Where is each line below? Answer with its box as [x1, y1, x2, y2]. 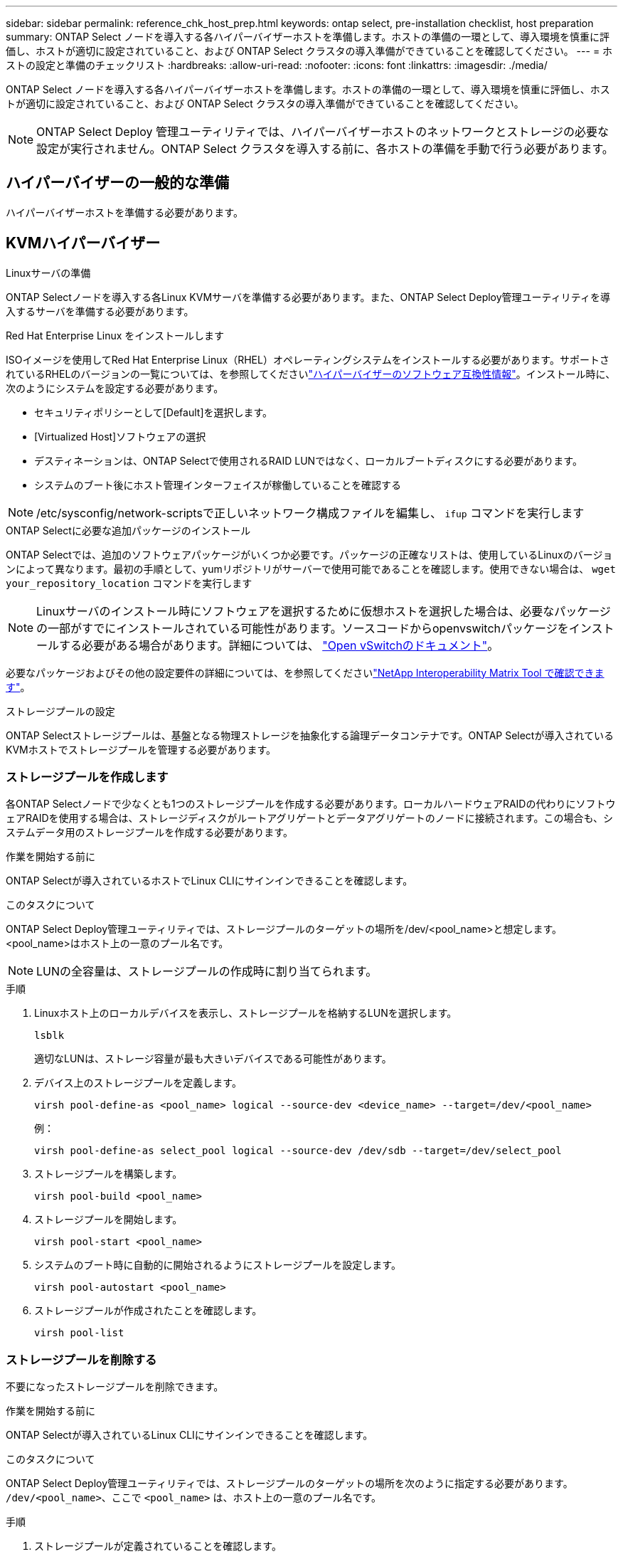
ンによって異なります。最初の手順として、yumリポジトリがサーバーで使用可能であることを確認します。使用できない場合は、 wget [6, 562, 616, 575]
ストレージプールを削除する [6, 1352, 157, 1367]
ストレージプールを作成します [6, 770, 169, 785]
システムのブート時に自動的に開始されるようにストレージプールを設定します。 [34, 1259, 401, 1272]
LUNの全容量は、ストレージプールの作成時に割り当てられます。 [36, 964, 378, 979]
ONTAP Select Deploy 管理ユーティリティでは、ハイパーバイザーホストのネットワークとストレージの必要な [36, 125, 609, 139]
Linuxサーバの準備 [6, 266, 91, 279]
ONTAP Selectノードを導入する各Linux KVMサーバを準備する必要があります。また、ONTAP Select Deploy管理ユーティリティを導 [6, 290, 610, 303]
